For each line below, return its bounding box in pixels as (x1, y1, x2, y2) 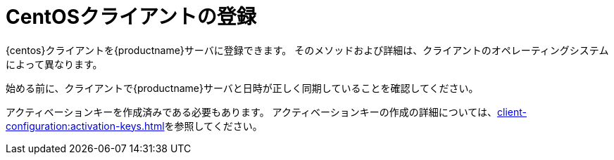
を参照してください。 (164, 119, 263, 132)
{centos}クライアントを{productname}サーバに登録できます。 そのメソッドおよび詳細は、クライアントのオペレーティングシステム (6, 44, 609, 56)
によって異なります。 (6, 58, 103, 70)
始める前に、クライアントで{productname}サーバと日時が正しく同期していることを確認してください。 (6, 81, 479, 94)
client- (497, 105, 527, 118)
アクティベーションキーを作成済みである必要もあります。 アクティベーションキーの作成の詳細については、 (6, 105, 498, 118)
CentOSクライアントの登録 (6, 5, 256, 29)
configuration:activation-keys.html (6, 119, 165, 132)
